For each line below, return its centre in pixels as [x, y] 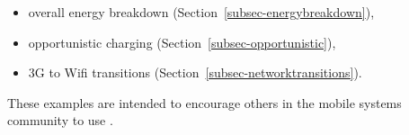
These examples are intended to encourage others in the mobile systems [204, 102]
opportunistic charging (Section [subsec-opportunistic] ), [182, 42]
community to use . [60, 120]
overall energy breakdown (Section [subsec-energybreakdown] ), [201, 12]
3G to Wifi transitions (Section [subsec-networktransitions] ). [195, 72]
